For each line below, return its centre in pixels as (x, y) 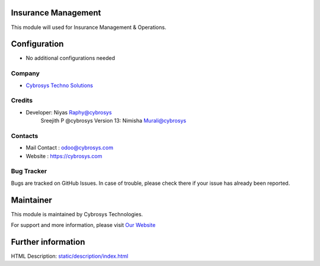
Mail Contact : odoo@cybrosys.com (70, 148)
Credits (22, 101)
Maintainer (32, 200)
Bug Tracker (29, 171)
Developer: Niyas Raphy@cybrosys (69, 112)
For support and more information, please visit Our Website (83, 225)
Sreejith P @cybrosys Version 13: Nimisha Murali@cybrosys (113, 121)
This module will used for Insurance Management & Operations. (89, 27)
